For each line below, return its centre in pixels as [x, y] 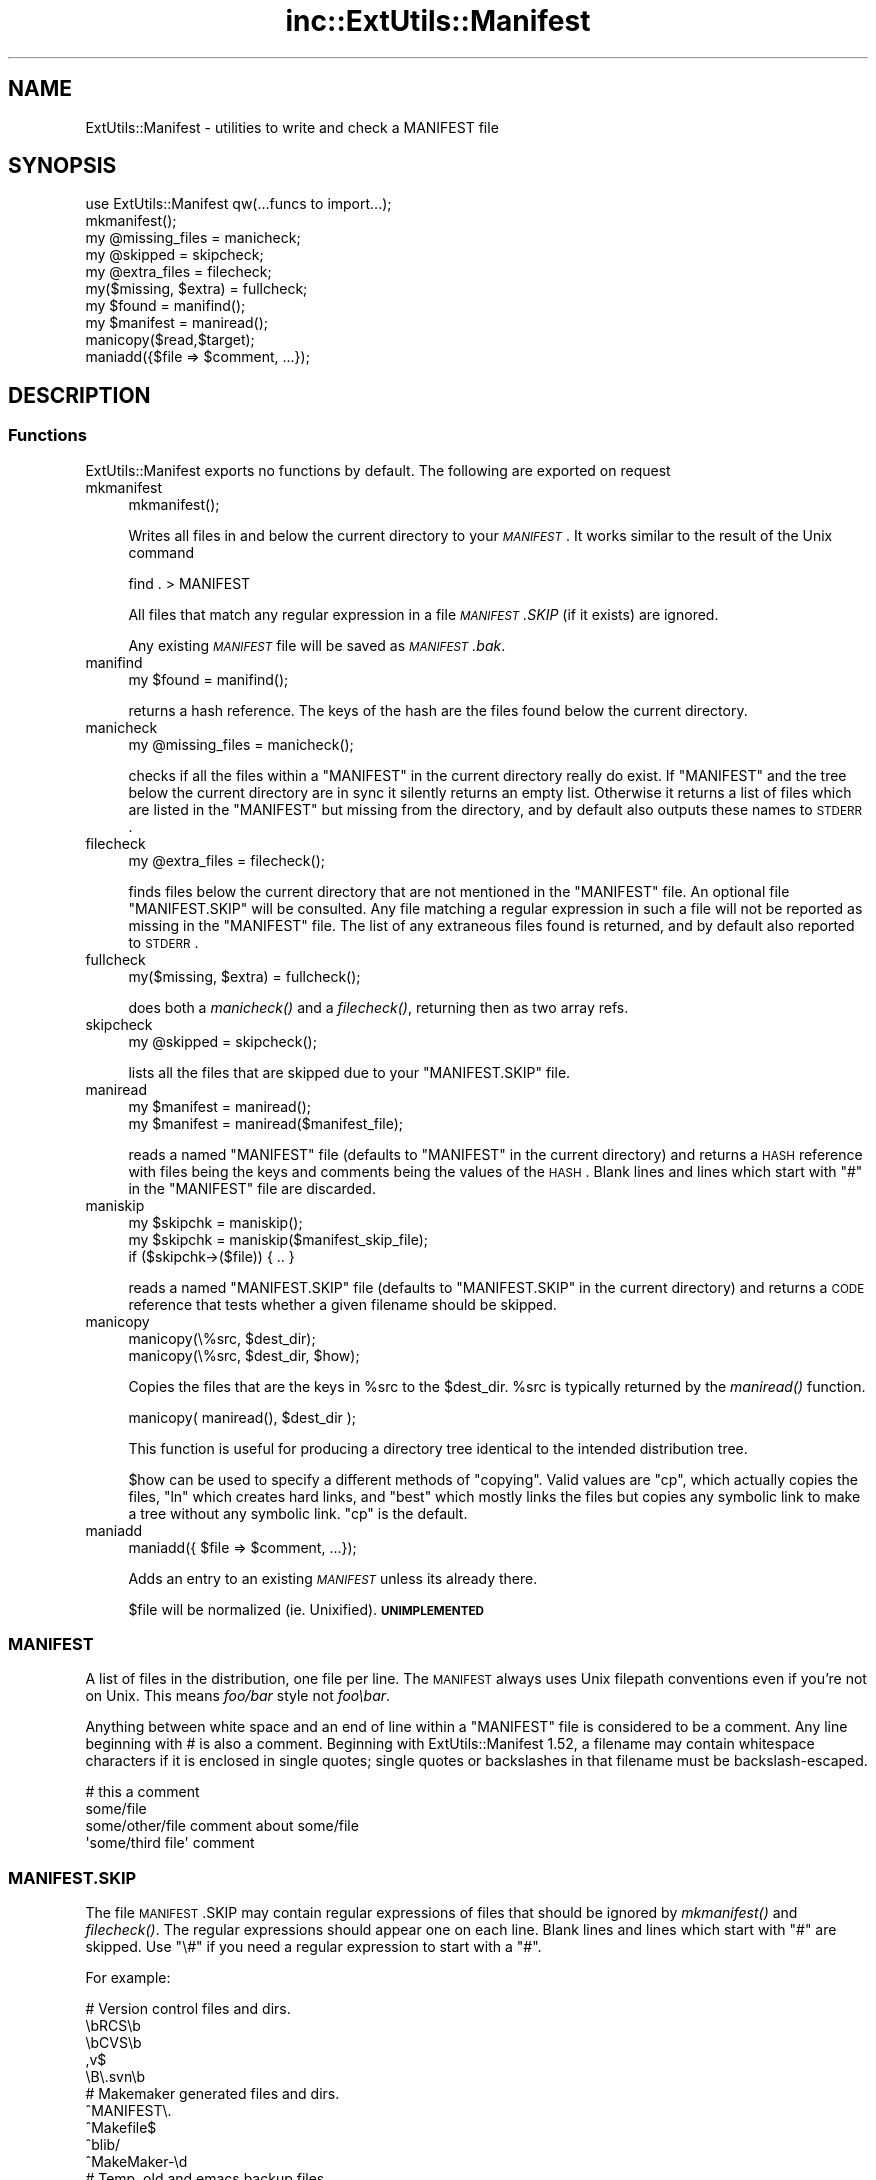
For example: [128, 1978]
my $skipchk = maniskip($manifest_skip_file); [278, 1239]
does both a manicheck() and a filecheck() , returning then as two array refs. [378, 1007]
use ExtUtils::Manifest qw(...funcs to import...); [238, 204]
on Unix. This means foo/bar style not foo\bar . [238, 1696]
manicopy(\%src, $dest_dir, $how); [244, 1355]
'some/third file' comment [170, 1843]
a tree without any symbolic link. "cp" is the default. [298, 1513]
